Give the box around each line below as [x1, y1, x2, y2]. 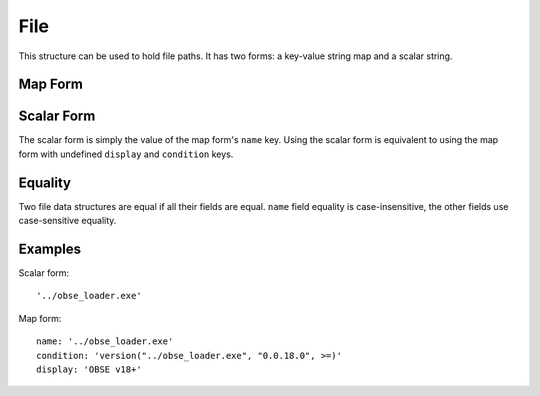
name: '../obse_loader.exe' [36, 336, 174, 347]
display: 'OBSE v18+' [36, 364, 142, 375]
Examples [18, 240, 82, 257]
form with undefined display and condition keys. [18, 148, 234, 160]
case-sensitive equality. [18, 215, 117, 227]
